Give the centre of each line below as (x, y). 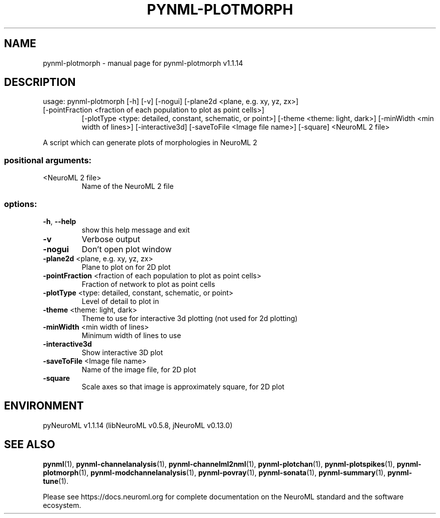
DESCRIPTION (40, 82)
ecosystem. (62, 505)
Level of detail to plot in (120, 301)
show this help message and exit (136, 230)
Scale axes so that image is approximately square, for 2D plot (183, 386)
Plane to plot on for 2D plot (126, 267)
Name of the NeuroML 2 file (128, 186)
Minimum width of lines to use (131, 335)
